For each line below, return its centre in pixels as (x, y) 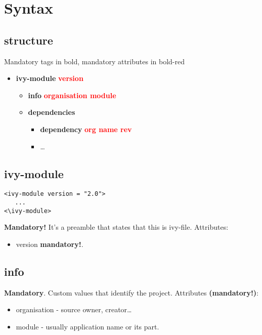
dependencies (52, 112)
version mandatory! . (50, 244)
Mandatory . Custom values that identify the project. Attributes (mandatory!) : (131, 292)
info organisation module (72, 95)
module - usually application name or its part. (88, 326)
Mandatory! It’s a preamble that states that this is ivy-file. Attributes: (116, 227)
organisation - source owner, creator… (74, 309)
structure (29, 40)
